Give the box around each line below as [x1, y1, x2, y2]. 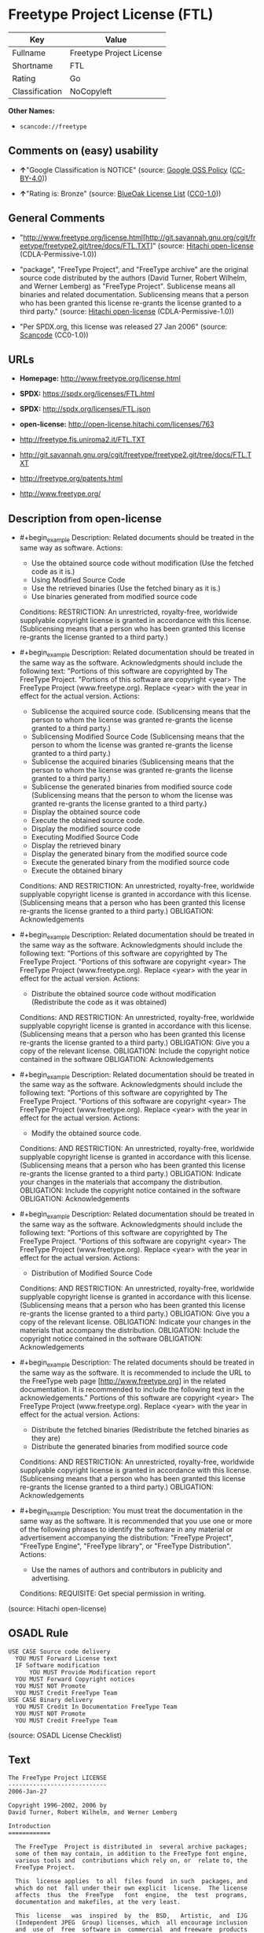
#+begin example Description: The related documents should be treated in [19, 1358, 255, 1369]
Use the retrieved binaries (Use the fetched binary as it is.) [31, 583, 222, 593]
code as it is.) [31, 566, 75, 576]
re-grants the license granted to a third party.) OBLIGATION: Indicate [19, 1169, 242, 1179]
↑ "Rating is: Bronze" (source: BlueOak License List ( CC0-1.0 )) [19, 188, 222, 198]
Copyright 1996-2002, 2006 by [8, 1801, 108, 1810]
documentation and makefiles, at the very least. [15, 1898, 181, 1906]
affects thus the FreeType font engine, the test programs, [15, 1891, 247, 1899]
